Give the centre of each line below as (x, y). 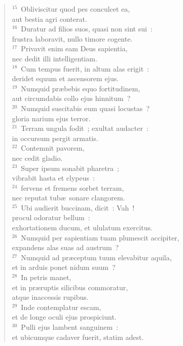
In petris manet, (46, 277)
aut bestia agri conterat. (49, 19)
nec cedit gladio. (37, 158)
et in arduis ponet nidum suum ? (64, 267)
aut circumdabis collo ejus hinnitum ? (71, 98)
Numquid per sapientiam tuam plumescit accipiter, (100, 237)
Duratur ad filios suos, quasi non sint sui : (87, 29)
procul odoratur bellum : (51, 217)
